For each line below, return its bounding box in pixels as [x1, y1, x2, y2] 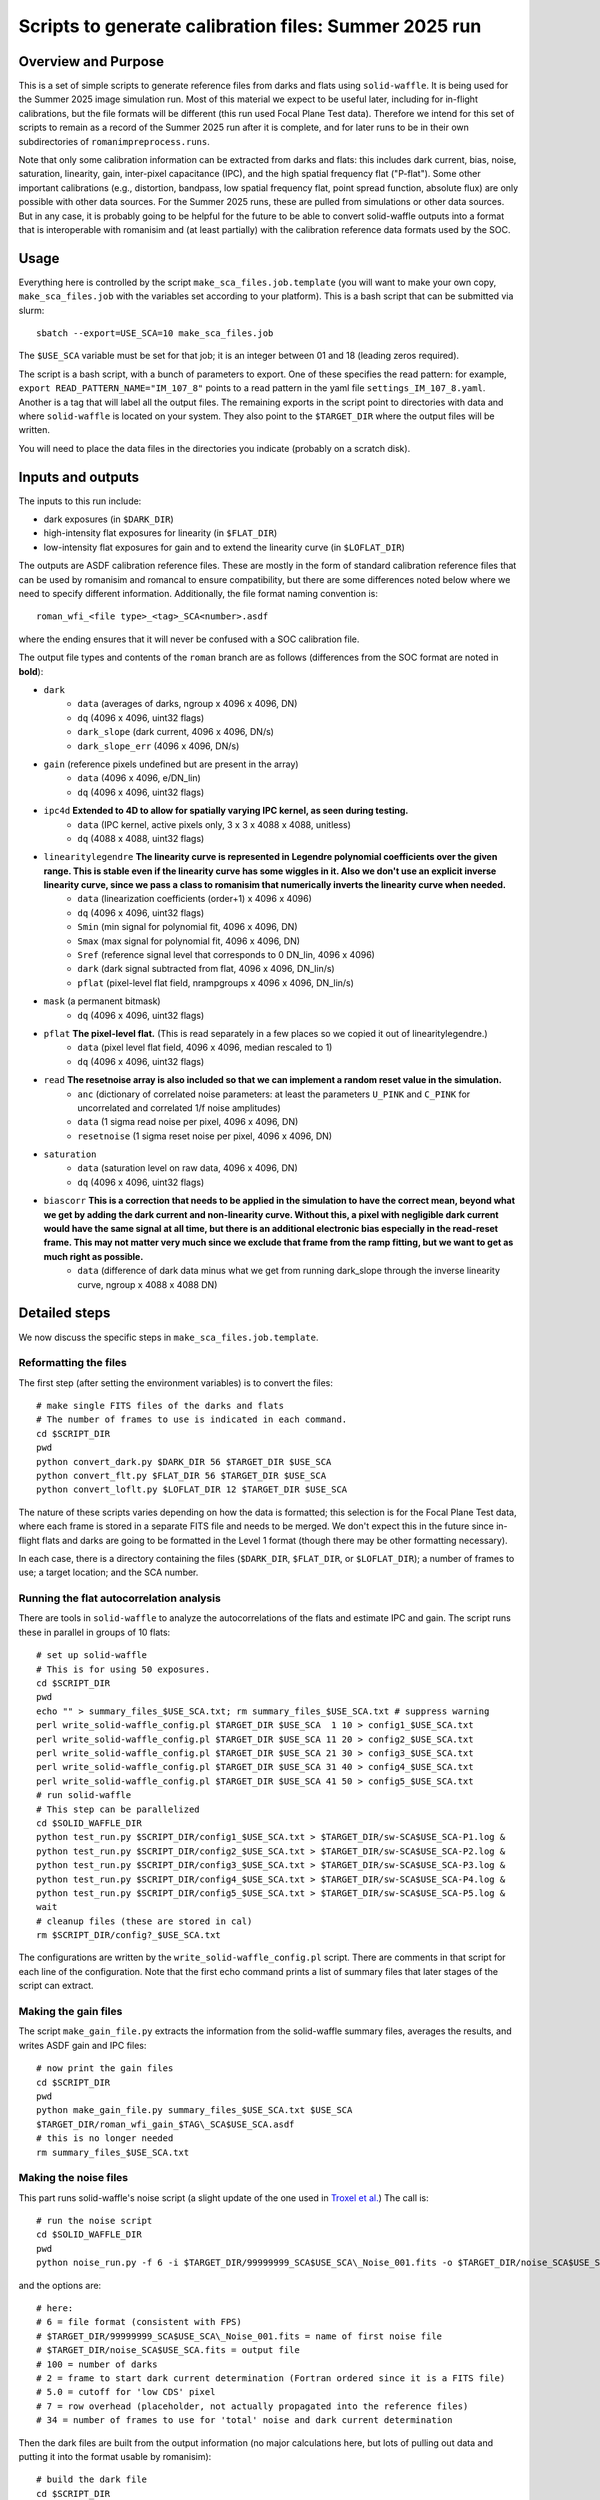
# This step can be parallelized [36, 1803, 200, 1815]
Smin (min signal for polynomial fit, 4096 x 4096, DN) [77, 921, 299, 933]
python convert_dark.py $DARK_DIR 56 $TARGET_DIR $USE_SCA [36, 1456, 332, 1467]
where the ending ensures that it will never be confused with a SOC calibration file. [18, 633, 360, 645]
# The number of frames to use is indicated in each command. [36, 1414, 348, 1425]
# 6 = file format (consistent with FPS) [36, 2316, 242, 2328]
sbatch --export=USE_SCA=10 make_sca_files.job [36, 328, 274, 339]
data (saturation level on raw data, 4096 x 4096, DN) [77, 1162, 299, 1174]
